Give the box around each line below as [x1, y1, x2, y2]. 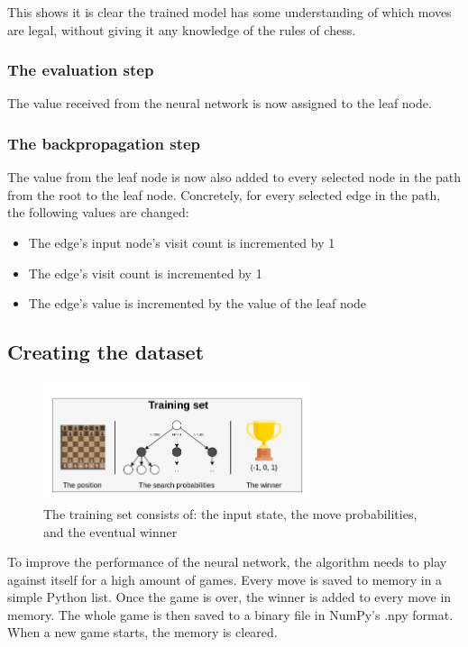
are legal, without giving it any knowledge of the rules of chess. [7, 20, 356, 39]
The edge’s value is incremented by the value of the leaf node [28, 294, 367, 313]
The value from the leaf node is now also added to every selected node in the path [7, 168, 462, 187]
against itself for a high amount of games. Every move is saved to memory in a [7, 570, 443, 588]
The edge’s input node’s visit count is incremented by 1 [28, 233, 335, 251]
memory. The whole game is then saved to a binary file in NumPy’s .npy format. [7, 605, 454, 624]
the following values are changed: [7, 203, 189, 222]
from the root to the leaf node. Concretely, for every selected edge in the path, [7, 185, 441, 204]
